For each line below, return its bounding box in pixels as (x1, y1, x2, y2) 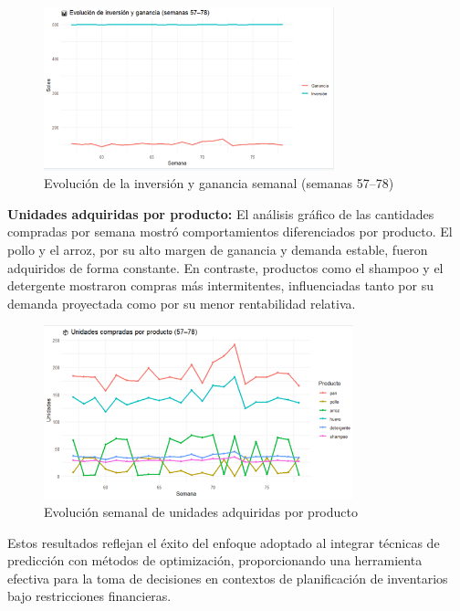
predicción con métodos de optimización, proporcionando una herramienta (7, 551, 423, 570)
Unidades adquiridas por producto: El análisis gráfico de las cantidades (7, 204, 434, 223)
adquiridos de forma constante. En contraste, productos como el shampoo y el (7, 258, 444, 277)
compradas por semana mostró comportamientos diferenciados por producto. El (7, 222, 453, 241)
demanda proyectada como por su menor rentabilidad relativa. (7, 293, 356, 312)
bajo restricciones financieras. (7, 586, 172, 606)
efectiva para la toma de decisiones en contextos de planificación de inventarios (7, 568, 448, 587)
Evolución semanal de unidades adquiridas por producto (44, 502, 358, 521)
